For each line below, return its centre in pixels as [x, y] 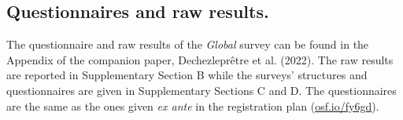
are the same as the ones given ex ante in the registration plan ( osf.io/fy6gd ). [193, 105]
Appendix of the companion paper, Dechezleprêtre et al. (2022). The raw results [200, 59]
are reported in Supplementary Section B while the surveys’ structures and [187, 75]
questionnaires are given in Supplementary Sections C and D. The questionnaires [201, 90]
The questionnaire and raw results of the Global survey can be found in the [188, 44]
